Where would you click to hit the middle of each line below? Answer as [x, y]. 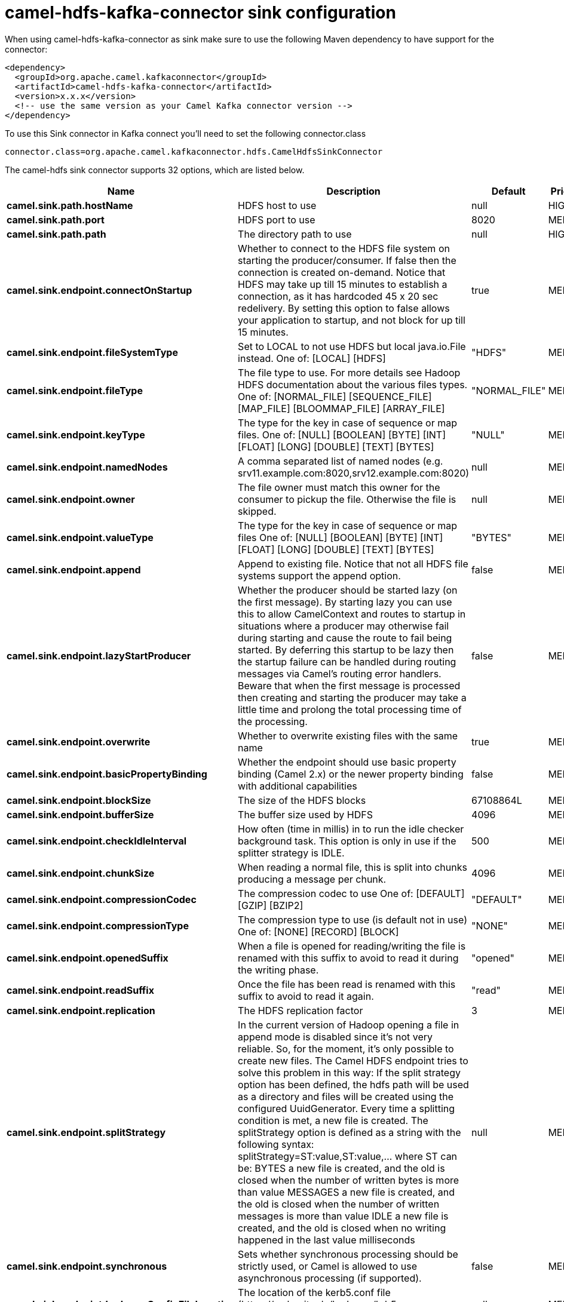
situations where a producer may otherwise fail [344, 626]
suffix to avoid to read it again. [306, 996]
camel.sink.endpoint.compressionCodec [102, 899]
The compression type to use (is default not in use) [352, 919]
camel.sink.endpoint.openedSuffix [88, 958]
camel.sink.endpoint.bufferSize [80, 814]
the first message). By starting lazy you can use [345, 602]
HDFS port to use [277, 219]
